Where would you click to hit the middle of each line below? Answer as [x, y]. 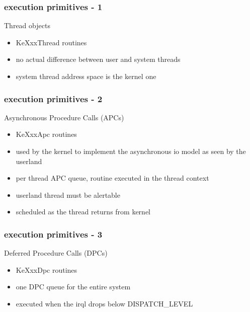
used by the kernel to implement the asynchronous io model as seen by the [131, 151]
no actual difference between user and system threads [98, 59]
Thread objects [27, 25]
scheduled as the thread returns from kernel [83, 212]
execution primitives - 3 [53, 234]
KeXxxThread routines [51, 42]
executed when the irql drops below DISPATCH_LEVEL [104, 303]
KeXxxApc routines [46, 134]
